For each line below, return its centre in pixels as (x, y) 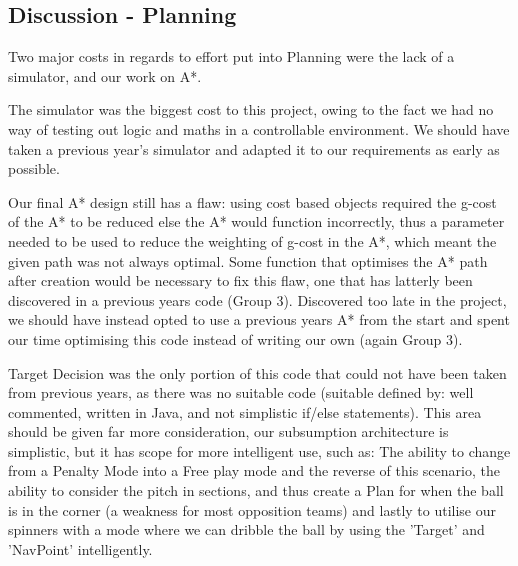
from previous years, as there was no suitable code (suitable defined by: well (241, 392)
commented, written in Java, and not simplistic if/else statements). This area (245, 411)
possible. (34, 168)
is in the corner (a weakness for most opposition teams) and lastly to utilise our (252, 509)
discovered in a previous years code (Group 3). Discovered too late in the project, (257, 299)
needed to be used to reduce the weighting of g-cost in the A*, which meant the (252, 240)
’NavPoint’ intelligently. (80, 548)
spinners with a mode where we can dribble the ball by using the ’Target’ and (246, 529)
